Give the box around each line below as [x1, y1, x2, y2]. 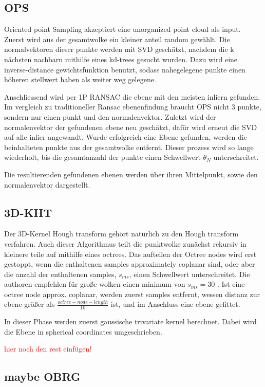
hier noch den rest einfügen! [4, 343, 92, 354]
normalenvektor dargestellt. [4, 179, 90, 190]
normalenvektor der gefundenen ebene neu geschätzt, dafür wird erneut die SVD [4, 121, 257, 132]
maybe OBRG [4, 368, 81, 384]
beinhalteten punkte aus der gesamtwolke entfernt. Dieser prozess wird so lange [4, 141, 254, 152]
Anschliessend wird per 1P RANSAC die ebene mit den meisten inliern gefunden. [4, 91, 260, 102]
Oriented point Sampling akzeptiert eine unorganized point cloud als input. [4, 24, 241, 34]
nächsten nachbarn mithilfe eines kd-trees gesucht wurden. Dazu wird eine [4, 53, 238, 64]
